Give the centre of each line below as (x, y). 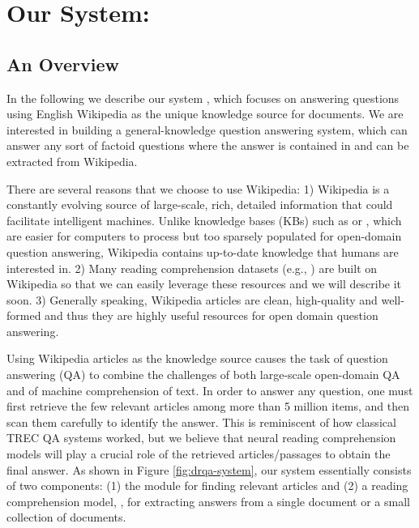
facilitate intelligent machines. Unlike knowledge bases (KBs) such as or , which (204, 220)
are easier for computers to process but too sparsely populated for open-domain (204, 236)
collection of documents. (66, 517)
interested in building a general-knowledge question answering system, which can (207, 129)
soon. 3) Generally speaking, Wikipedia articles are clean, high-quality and (192, 299)
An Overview (63, 64)
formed (24, 315)
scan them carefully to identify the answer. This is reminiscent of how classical (201, 422)
